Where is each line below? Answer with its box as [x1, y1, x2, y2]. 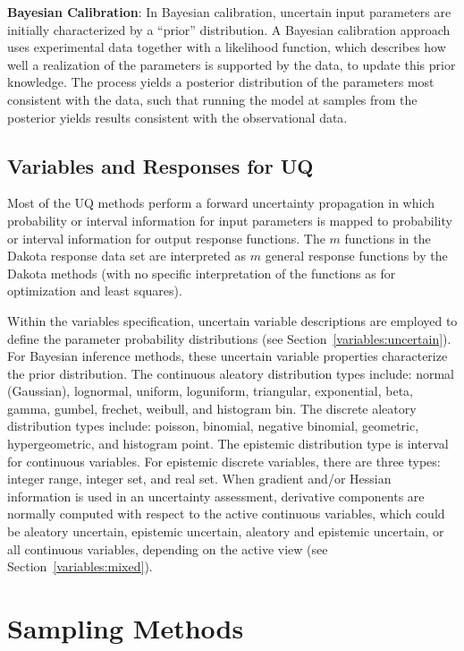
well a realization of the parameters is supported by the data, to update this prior [7, 55, 456, 73]
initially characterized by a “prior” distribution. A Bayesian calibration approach [7, 20, 451, 39]
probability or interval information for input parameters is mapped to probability [7, 210, 452, 229]
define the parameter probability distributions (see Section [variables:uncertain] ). [7, 329, 451, 347]
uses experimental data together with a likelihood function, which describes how [7, 38, 446, 56]
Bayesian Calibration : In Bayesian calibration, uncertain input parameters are [7, 3, 451, 21]
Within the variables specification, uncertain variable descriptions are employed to [7, 311, 458, 330]
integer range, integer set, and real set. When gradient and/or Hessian [7, 469, 392, 488]
